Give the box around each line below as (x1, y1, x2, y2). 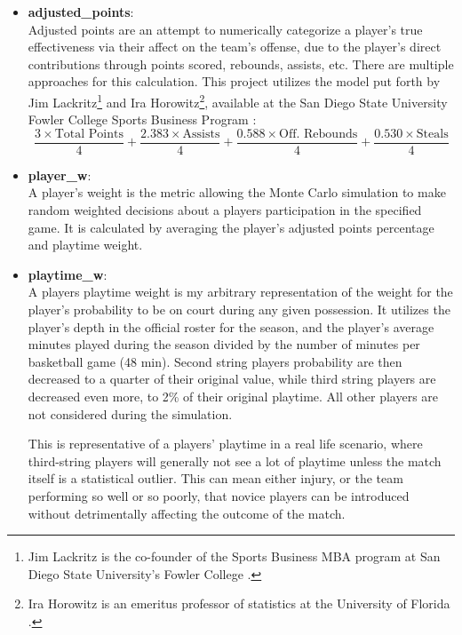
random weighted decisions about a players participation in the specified (28, 201, 422, 219)
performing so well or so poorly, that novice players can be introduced (28, 486, 410, 504)
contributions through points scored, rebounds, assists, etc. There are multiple (28, 54, 454, 73)
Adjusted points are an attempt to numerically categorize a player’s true (28, 20, 423, 38)
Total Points (54, 127, 123, 140)
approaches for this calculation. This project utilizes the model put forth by (28, 72, 441, 91)
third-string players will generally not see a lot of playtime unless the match (28, 451, 442, 470)
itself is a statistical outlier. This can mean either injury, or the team (28, 469, 403, 488)
